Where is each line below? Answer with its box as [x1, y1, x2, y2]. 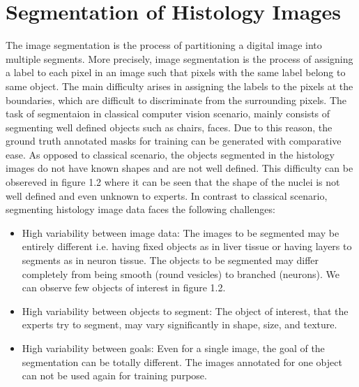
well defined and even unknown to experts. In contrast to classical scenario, [6, 188, 328, 203]
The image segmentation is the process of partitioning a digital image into [6, 38, 322, 52]
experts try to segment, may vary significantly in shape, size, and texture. [22, 317, 337, 332]
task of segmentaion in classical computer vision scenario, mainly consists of [6, 106, 330, 121]
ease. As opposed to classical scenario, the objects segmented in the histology [6, 147, 335, 161]
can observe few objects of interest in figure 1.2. [22, 280, 226, 295]
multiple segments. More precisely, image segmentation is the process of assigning [6, 51, 353, 66]
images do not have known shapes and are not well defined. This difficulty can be [6, 161, 353, 175]
